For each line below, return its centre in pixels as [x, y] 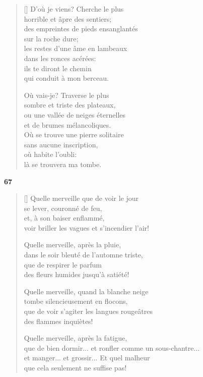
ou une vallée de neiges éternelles [75, 114]
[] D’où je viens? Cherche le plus [74, 9]
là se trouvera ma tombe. [63, 164]
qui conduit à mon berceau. [66, 78]
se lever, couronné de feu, [63, 208]
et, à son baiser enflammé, [64, 218]
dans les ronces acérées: [60, 58]
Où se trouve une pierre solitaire [74, 134]
